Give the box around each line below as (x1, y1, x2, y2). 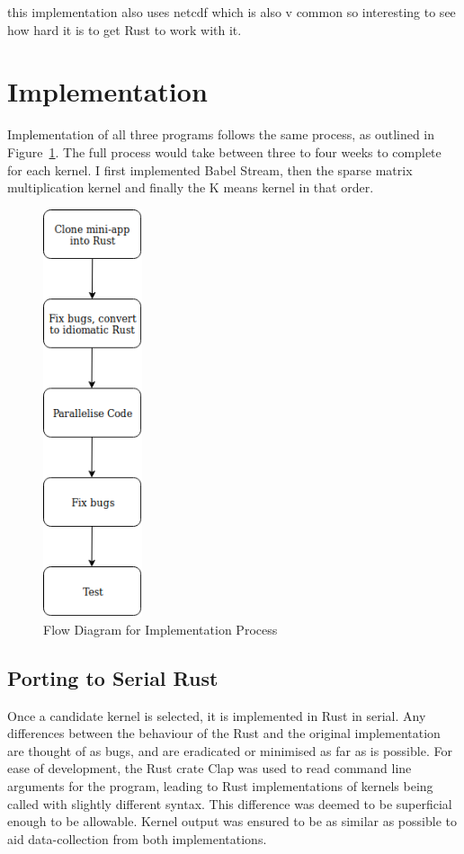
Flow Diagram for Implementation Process (43, 619, 278, 638)
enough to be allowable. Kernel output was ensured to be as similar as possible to (7, 812, 457, 831)
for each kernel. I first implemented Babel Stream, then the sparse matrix (7, 160, 413, 179)
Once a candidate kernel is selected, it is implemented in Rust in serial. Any (7, 706, 426, 725)
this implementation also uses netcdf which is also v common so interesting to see (7, 3, 456, 21)
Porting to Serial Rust (7, 663, 219, 691)
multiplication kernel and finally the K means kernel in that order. (7, 178, 374, 197)
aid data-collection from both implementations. (7, 829, 267, 848)
